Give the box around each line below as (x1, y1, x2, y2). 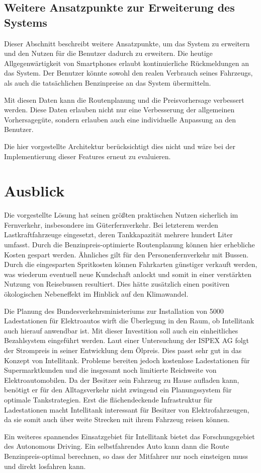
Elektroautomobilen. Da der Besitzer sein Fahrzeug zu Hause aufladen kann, (4, 374, 239, 385)
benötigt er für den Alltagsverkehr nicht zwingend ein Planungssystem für (4, 384, 232, 395)
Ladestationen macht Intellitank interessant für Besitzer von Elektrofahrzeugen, (4, 404, 249, 415)
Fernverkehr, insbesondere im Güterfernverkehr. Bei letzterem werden (4, 219, 218, 230)
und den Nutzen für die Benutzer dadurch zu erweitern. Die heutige (4, 48, 213, 58)
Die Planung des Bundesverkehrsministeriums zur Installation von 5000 (4, 305, 224, 316)
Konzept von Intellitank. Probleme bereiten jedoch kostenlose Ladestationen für (4, 355, 250, 365)
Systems (4, 14, 47, 30)
